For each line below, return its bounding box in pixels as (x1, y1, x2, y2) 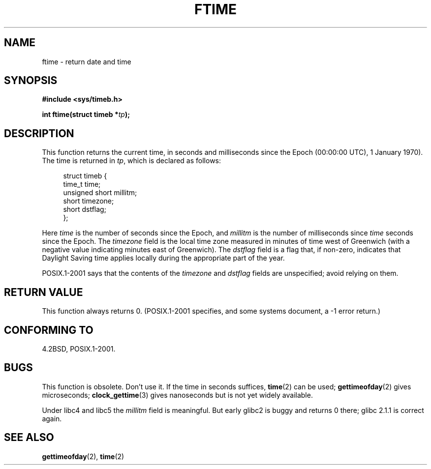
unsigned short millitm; (63, 188, 137, 197)
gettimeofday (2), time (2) (42, 452, 124, 461)
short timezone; (63, 197, 114, 205)
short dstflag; (63, 205, 106, 214)
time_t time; (63, 180, 101, 189)
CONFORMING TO (4, 323, 93, 336)
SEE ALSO (4, 431, 54, 444)
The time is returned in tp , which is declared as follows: (42, 156, 221, 165)
